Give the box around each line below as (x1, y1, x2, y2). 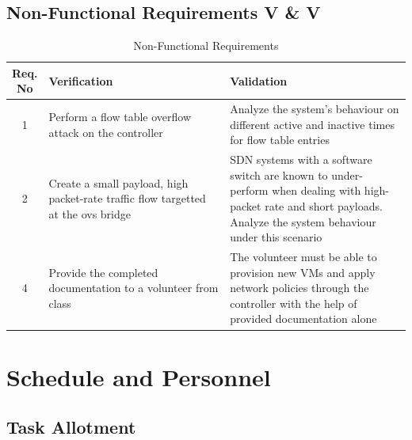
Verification (48, 72, 113, 89)
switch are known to (230, 166, 328, 183)
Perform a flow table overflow (48, 108, 192, 125)
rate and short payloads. (265, 198, 383, 214)
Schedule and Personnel (6, 360, 271, 393)
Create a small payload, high (48, 174, 189, 191)
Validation (230, 72, 288, 89)
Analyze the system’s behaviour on (230, 101, 399, 117)
